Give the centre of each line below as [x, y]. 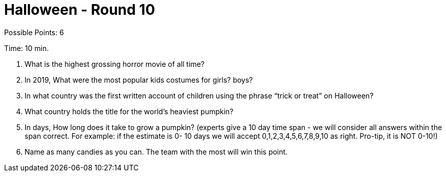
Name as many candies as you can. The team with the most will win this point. [156, 152]
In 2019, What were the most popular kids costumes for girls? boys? [139, 80]
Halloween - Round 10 [80, 10]
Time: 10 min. [27, 48]
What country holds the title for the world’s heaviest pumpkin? [129, 111]
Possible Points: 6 [34, 32]
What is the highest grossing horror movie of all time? [115, 64]
